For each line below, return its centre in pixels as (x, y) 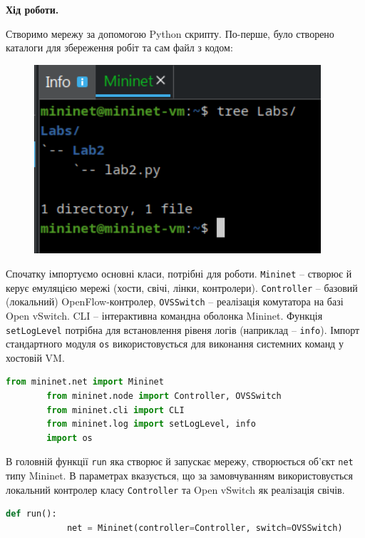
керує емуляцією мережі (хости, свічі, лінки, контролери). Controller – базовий (182, 287)
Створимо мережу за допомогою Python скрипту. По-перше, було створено (170, 33)
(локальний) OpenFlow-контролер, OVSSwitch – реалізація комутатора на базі (175, 301)
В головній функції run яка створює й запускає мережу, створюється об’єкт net (180, 461)
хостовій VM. (35, 357)
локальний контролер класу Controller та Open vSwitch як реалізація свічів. (175, 489)
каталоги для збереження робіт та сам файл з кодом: (119, 47)
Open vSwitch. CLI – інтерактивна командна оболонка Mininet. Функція (164, 315)
